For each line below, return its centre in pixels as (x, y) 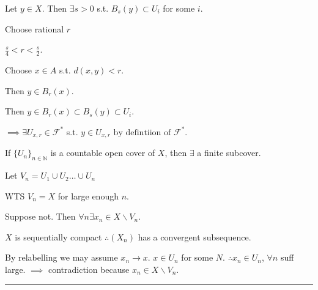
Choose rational (35, 28)
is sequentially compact (58, 236)
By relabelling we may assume (61, 257)
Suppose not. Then (40, 216)
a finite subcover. (229, 153)
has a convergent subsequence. (194, 236)
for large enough (88, 195)
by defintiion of (142, 132)
